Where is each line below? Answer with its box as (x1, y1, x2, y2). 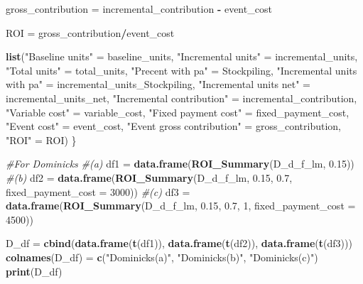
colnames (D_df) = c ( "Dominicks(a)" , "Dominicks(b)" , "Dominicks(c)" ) (6, 249, 318, 264)
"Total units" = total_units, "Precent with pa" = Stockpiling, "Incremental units (6, 62, 357, 77)
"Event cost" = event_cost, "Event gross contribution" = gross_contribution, (6, 119, 341, 133)
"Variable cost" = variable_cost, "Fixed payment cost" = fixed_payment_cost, (6, 104, 350, 119)
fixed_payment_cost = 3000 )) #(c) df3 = (6, 184, 190, 199)
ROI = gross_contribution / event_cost (6, 25, 175, 40)
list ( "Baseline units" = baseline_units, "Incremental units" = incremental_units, (6, 49, 358, 64)
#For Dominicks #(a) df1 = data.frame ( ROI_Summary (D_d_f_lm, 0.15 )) (6, 156, 354, 171)
